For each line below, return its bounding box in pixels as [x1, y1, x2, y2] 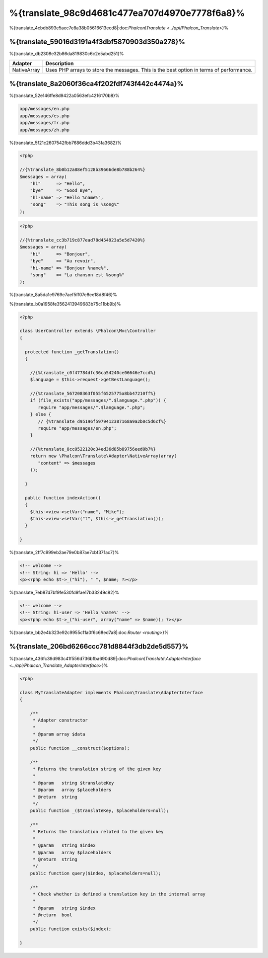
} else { [30, 411, 52, 417]
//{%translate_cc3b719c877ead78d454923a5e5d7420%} [19, 237, 146, 243]
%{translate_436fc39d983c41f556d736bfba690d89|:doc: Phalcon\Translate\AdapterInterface [9, 655, 201, 661]
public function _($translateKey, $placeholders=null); [30, 808, 169, 813]
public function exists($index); [30, 926, 112, 932]
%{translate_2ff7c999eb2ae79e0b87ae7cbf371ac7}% [9, 550, 119, 556]
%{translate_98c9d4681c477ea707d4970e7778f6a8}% [9, 7, 245, 18]
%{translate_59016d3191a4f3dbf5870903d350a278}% [9, 38, 186, 46]
